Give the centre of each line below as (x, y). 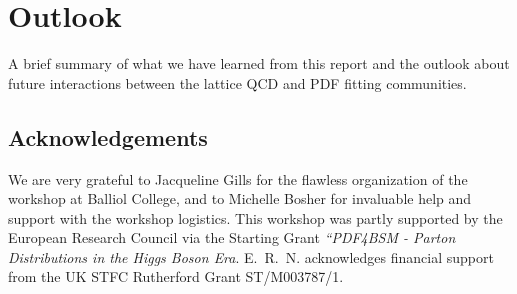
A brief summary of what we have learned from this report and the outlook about (259, 63)
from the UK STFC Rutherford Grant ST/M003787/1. (176, 276)
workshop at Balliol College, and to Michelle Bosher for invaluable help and (240, 198)
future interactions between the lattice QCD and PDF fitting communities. (237, 82)
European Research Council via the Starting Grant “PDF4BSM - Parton (232, 237)
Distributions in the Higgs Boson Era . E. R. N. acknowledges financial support (251, 256)
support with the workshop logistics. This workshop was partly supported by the (255, 217)
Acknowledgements (108, 136)
